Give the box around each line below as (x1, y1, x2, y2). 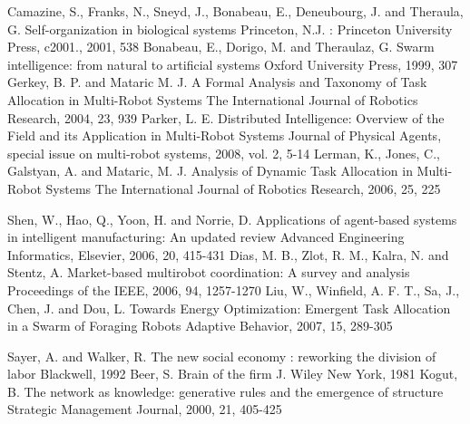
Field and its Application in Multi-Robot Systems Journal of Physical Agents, (7, 126, 442, 145)
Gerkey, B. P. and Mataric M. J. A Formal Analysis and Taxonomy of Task (7, 72, 427, 92)
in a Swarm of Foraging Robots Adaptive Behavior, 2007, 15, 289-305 (7, 316, 393, 335)
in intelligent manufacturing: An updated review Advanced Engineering (7, 227, 405, 246)
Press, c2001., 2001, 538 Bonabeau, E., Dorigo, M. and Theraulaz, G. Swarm (7, 37, 435, 56)
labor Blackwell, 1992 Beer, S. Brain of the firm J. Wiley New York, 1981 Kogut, (7, 364, 458, 383)
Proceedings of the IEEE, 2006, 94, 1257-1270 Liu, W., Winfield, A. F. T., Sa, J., (7, 280, 460, 299)
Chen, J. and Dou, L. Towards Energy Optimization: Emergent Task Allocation (7, 298, 451, 317)
